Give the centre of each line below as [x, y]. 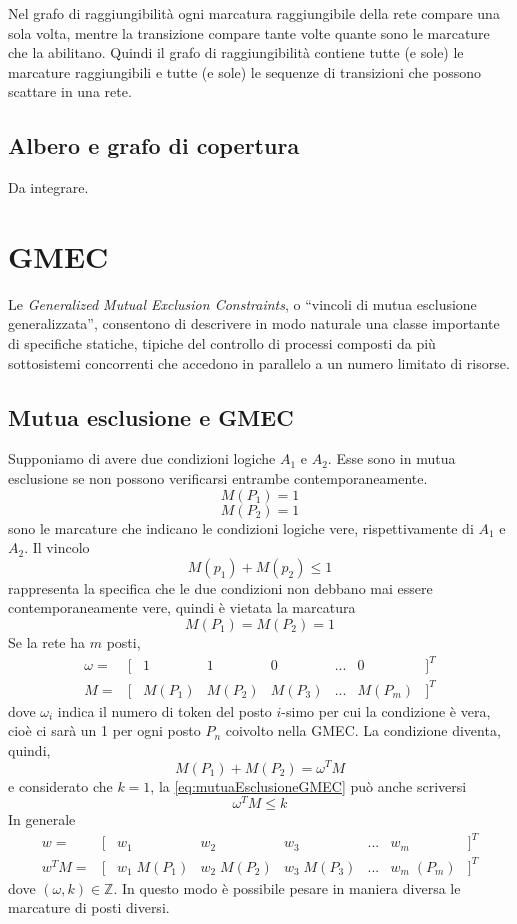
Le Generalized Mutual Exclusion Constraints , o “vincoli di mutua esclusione [242, 303]
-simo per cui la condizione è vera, [386, 710]
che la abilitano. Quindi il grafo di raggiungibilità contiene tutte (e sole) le [236, 52]
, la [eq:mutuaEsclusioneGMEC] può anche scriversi [308, 785]
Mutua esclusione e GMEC [151, 416]
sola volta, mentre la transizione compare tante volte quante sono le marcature [249, 32]
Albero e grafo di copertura [154, 145]
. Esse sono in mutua [391, 458]
